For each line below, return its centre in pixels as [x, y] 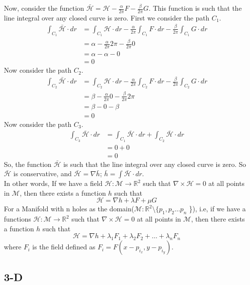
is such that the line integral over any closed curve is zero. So [154, 164]
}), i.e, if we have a [217, 209]
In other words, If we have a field [53, 183]
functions [18, 219]
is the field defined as [64, 247]
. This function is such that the [195, 8]
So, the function [28, 164]
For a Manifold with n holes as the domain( [69, 209]
